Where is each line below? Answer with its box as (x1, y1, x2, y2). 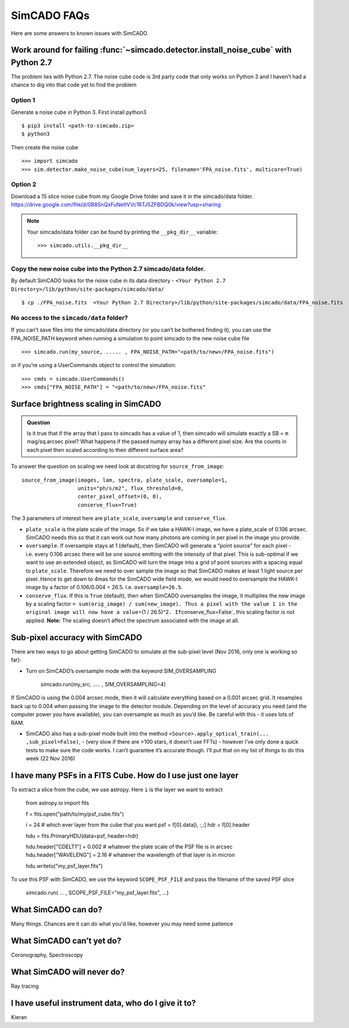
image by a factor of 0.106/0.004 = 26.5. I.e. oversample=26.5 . (25, 584, 183, 591)
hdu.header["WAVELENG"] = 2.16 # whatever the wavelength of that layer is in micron (25, 851, 235, 858)
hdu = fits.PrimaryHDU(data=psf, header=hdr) (25, 832, 139, 839)
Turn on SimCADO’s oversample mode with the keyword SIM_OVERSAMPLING (25, 667, 216, 674)
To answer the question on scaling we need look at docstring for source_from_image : (11, 463, 225, 470)
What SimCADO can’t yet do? (11, 936, 121, 946)
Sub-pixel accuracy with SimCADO (11, 632, 142, 642)
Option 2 (11, 180, 37, 189)
